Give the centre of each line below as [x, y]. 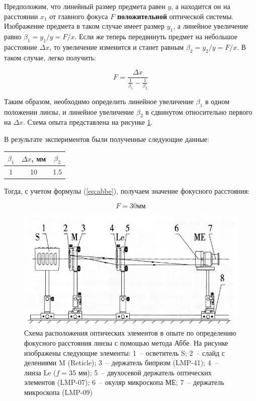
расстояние [21, 47]
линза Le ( [40, 372]
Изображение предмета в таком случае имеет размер [84, 26]
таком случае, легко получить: [50, 57]
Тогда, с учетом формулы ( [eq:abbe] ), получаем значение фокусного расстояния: [127, 191]
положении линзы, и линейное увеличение [69, 111]
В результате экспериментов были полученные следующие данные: [107, 139]
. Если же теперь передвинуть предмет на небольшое [156, 36]
